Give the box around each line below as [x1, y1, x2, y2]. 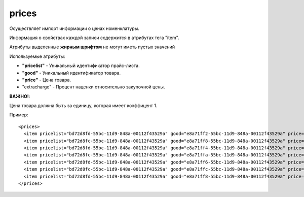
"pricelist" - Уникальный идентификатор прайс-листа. [22, 62, 140, 69]
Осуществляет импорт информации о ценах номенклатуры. [9, 25, 139, 31]
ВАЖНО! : [9, 93, 30, 99]
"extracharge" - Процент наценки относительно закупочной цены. [22, 84, 165, 90]
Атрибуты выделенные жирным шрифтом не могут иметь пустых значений [9, 44, 175, 50]
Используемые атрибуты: [9, 53, 65, 59]
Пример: [9, 112, 28, 118]
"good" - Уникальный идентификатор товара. [22, 70, 121, 76]
